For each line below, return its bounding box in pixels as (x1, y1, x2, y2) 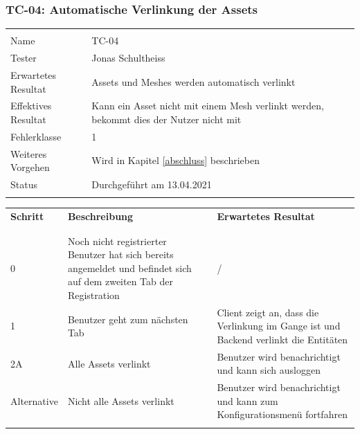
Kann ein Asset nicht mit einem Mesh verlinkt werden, (91, 98, 324, 113)
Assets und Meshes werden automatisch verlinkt (91, 74, 296, 89)
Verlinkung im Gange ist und (217, 318, 341, 333)
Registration (67, 287, 120, 302)
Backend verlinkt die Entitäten (217, 332, 348, 346)
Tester (10, 51, 37, 65)
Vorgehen (10, 160, 50, 174)
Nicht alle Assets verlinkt (67, 393, 174, 408)
